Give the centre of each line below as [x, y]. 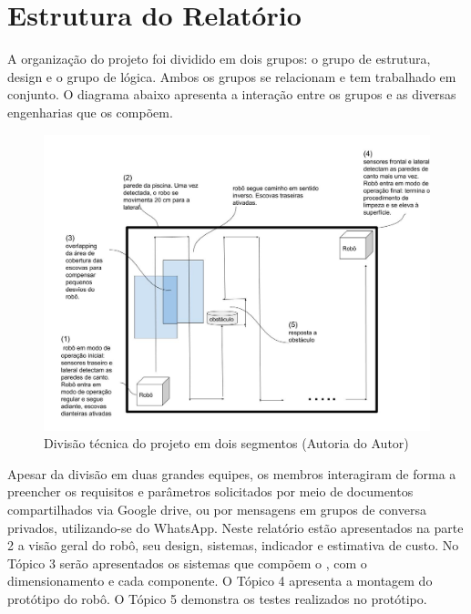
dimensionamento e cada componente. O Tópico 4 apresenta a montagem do [220, 581]
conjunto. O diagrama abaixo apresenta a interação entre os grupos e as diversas [232, 94]
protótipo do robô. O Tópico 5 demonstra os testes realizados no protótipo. [217, 598]
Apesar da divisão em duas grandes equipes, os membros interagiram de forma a [232, 473]
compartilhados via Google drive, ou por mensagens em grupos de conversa [217, 509]
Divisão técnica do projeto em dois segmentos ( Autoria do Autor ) [226, 443]
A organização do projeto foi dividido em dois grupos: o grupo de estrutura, [219, 59]
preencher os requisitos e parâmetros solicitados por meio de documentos [210, 491]
